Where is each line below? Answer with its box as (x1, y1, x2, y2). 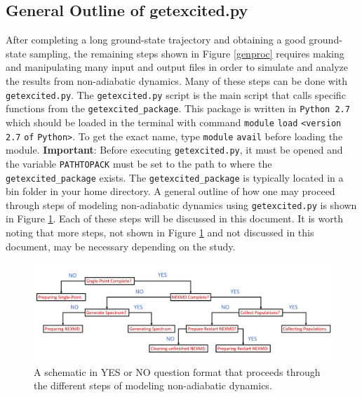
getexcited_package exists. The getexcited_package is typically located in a (6, 170, 344, 184)
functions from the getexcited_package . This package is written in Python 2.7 (6, 101, 350, 116)
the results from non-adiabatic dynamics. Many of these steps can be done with (6, 73, 348, 88)
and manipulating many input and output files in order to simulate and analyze (6, 60, 348, 74)
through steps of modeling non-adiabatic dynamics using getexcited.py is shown (6, 197, 357, 212)
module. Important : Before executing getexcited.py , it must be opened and (6, 142, 343, 157)
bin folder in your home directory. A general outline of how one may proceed (6, 184, 335, 198)
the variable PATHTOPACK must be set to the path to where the (6, 156, 272, 170)
